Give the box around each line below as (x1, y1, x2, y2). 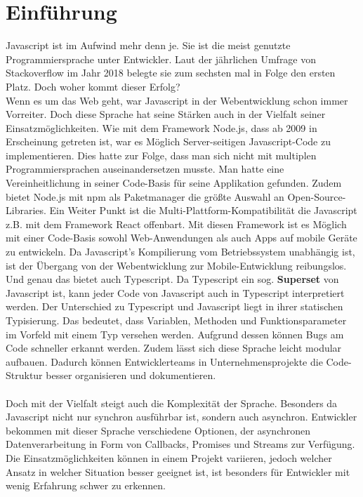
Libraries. (6, 203, 46, 218)
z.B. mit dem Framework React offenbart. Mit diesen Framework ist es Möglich (6, 216, 347, 231)
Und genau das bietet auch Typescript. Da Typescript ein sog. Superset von (6, 272, 339, 286)
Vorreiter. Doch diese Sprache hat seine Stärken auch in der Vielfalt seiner (6, 107, 326, 121)
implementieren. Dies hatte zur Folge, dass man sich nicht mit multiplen (6, 147, 317, 162)
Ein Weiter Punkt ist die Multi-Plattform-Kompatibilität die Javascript (49, 203, 357, 218)
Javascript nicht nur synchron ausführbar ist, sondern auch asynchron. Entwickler (6, 409, 357, 424)
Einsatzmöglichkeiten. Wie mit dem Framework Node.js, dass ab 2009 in (6, 120, 317, 135)
